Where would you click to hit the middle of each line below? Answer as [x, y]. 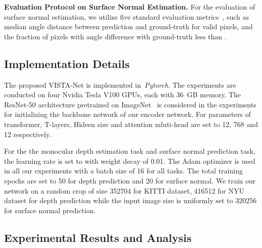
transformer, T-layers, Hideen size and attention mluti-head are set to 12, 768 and [131, 124]
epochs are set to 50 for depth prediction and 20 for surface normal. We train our [130, 180]
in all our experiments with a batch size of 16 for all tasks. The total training [123, 171]
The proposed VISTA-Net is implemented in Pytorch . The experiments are [120, 84]
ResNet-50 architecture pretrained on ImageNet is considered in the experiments [130, 104]
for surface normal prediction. [50, 210]
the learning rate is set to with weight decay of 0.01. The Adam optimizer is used [130, 161]
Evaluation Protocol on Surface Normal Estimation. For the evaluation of [130, 7]
